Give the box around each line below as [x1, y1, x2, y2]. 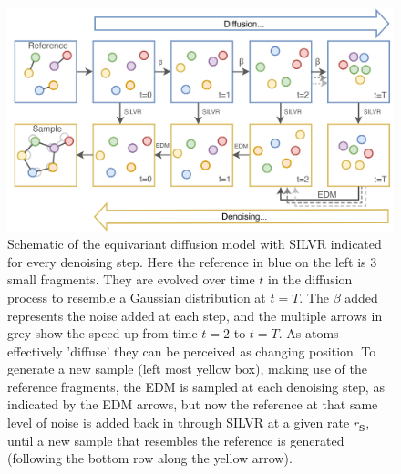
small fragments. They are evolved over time [7, 270, 255, 289]
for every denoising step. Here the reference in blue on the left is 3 [7, 252, 377, 271]
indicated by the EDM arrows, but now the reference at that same [7, 395, 378, 414]
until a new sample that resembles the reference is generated [7, 430, 344, 449]
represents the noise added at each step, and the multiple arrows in [7, 305, 383, 325]
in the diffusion [268, 270, 353, 289]
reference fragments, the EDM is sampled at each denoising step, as [7, 376, 385, 396]
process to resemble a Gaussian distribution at [7, 287, 266, 306]
